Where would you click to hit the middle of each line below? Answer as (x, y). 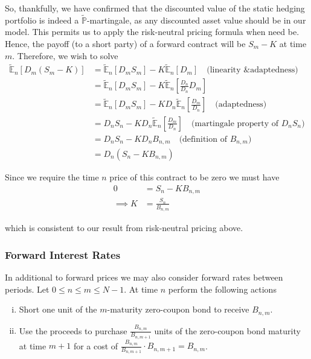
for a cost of (96, 345)
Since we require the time (52, 177)
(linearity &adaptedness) (252, 70)
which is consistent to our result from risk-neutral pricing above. (124, 228)
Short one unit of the (58, 309)
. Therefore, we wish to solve (65, 55)
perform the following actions (222, 289)
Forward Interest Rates (63, 254)
